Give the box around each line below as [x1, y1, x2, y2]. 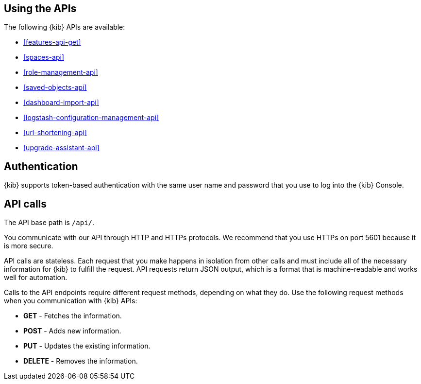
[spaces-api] [23, 53, 64, 62]
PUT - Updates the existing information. [23, 342, 151, 350]
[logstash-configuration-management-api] [23, 113, 159, 122]
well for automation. [4, 273, 67, 282]
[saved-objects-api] [23, 83, 87, 92]
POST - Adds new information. [23, 327, 121, 335]
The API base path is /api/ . [4, 218, 95, 227]
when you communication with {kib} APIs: [4, 297, 137, 305]
